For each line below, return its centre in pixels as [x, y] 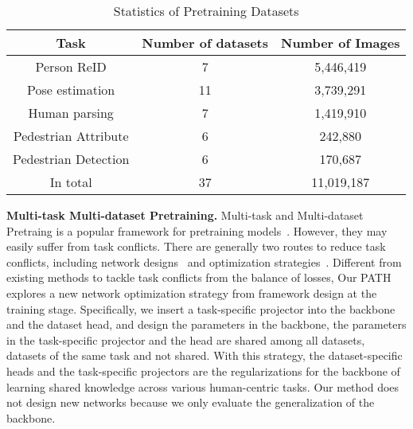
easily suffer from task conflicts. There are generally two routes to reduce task [196, 246]
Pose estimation [71, 90]
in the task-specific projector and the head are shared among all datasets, [186, 339]
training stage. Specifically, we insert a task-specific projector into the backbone [201, 308]
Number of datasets [205, 43]
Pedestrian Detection [71, 159]
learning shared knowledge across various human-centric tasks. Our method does [203, 386]
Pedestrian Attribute [71, 136]
